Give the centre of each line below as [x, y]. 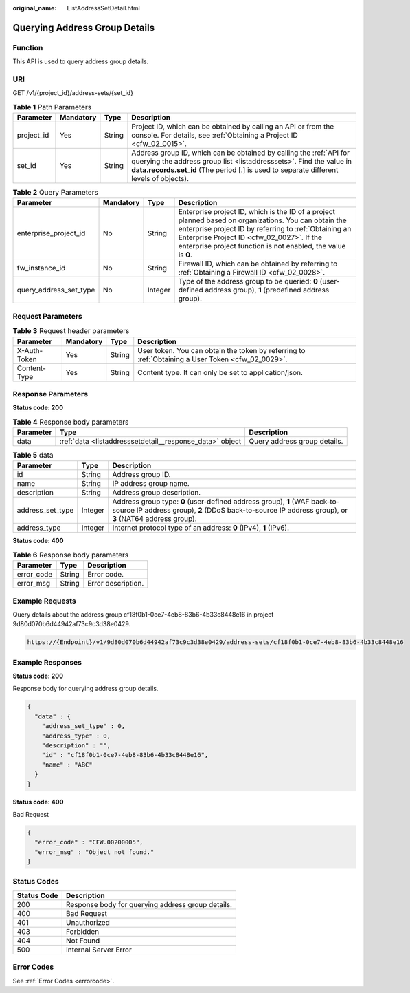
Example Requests [44, 601]
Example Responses [47, 662]
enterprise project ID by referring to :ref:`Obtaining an [265, 229]
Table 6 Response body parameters [71, 555]
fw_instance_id [41, 268]
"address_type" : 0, [76, 736]
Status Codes [36, 882]
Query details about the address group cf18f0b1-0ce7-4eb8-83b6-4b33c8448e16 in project [143, 614]
